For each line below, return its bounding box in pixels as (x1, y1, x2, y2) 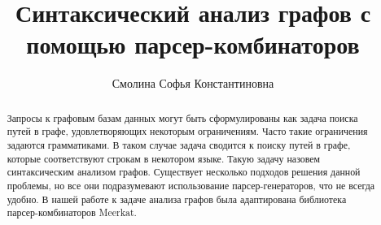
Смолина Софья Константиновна (112, 75, 274, 92)
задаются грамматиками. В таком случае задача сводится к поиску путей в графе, (7, 138, 351, 152)
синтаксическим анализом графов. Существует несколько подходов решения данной (7, 165, 361, 179)
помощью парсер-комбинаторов (26, 28, 360, 61)
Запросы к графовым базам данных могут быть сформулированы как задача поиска (7, 110, 358, 124)
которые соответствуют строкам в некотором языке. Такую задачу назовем (7, 151, 321, 165)
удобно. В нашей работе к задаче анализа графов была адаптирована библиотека (7, 192, 347, 206)
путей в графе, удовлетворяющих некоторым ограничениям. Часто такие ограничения (7, 124, 368, 138)
